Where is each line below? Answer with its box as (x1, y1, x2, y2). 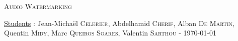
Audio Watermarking (4, 1, 72, 11)
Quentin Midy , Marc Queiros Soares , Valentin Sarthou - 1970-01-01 (4, 27, 216, 38)
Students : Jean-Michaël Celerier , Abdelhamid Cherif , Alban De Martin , (4, 17, 234, 28)
